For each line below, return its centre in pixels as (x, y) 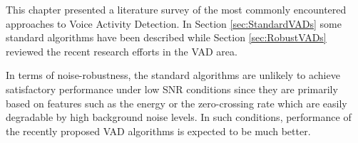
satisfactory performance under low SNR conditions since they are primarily (172, 89)
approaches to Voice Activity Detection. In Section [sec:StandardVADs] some (174, 23)
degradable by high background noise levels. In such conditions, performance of (179, 117)
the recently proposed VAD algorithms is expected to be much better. (158, 131)
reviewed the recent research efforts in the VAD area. (122, 51)
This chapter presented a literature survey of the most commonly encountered (176, 9)
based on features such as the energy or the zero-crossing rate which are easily (177, 103)
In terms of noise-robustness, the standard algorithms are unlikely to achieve (173, 75)
